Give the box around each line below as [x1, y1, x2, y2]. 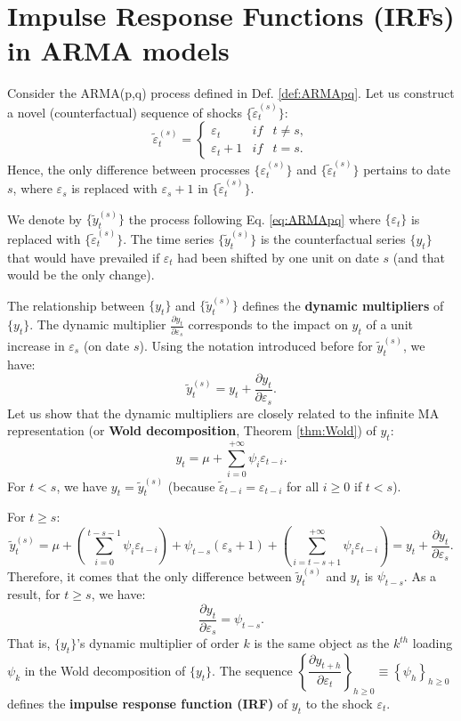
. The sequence [212, 660, 293, 679]
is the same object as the [254, 634, 390, 652]
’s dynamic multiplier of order [77, 634, 239, 652]
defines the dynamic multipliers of [242, 296, 444, 314]
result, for [7, 585, 61, 604]
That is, [7, 634, 51, 652]
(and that [392, 247, 446, 266]
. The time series [123, 229, 214, 247]
